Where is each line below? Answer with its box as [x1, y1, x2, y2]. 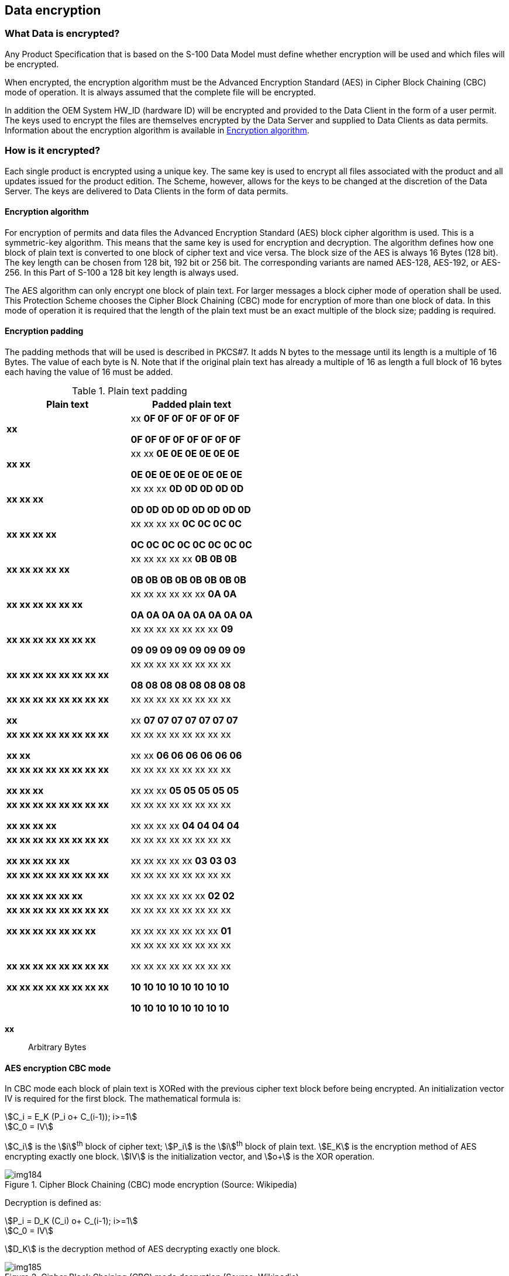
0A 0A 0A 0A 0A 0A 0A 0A [130, 608, 253, 621]
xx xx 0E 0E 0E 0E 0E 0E [130, 447, 240, 459]
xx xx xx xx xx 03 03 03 [130, 854, 237, 866]
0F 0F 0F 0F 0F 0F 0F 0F [130, 433, 241, 445]
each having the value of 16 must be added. [5, 366, 173, 377]
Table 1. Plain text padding [72, 384, 187, 397]
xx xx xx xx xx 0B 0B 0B [130, 552, 237, 565]
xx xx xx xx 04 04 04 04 [130, 819, 240, 831]
